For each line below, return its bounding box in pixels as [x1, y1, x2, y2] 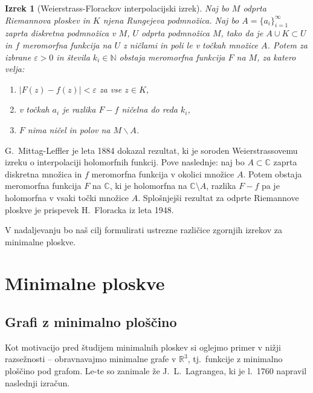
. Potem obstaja [243, 167, 302, 180]
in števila [56, 50, 90, 63]
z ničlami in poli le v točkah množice [123, 38, 259, 51]
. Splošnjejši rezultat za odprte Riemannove [138, 191, 299, 203]
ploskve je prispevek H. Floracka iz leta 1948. [5, 203, 174, 216]
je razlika [62, 103, 96, 116]
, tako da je [221, 27, 263, 39]
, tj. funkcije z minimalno [187, 352, 283, 365]
